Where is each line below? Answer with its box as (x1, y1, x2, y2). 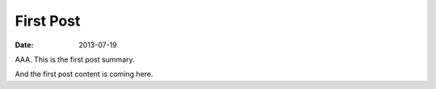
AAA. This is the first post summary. (15, 55, 135, 64)
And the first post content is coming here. (15, 69, 153, 79)
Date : (15, 40, 34, 50)
